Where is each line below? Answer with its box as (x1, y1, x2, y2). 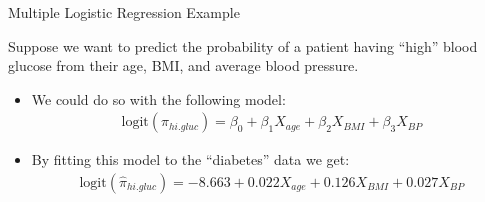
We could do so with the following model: (31, 88, 286, 109)
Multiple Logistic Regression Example (8, 2, 240, 22)
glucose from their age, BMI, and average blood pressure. (8, 55, 359, 76)
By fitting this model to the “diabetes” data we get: (31, 149, 350, 170)
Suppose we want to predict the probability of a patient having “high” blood (8, 35, 478, 56)
